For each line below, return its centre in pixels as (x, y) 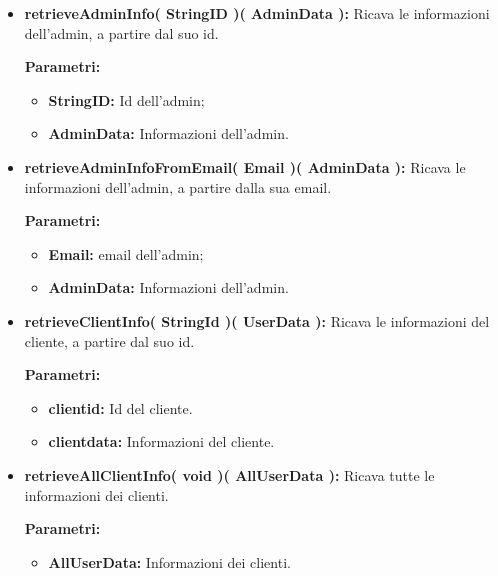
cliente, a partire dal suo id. (109, 340)
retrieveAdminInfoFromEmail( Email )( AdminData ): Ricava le (245, 166)
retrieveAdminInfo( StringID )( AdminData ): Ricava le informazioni (257, 13)
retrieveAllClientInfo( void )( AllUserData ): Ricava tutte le (229, 474)
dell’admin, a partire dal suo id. (121, 32)
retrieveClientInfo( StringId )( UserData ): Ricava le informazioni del (257, 320)
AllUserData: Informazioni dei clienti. (169, 561)
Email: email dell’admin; (126, 253)
